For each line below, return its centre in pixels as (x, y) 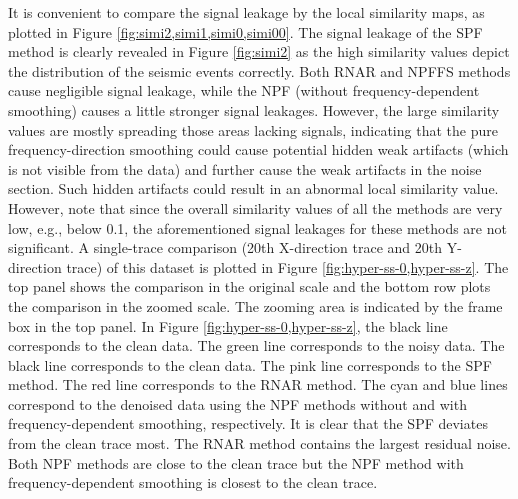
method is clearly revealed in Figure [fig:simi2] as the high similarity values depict (259, 51)
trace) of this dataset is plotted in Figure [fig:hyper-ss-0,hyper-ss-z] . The (287, 266)
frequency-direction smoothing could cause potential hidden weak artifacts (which (258, 149)
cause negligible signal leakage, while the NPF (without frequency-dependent (244, 90)
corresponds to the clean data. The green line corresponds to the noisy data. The (256, 345)
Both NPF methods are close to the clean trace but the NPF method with (236, 462)
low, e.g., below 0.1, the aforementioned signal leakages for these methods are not (257, 227)
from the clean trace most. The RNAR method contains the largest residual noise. (259, 443)
